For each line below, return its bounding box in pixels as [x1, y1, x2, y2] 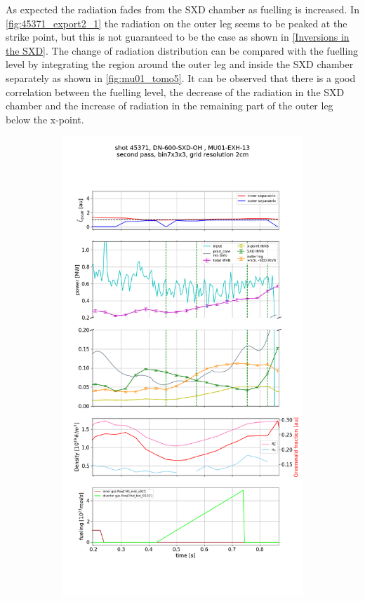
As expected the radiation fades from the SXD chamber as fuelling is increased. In [6, 2, 359, 16]
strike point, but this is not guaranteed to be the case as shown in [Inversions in [6, 29, 350, 44]
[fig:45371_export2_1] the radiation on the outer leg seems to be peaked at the [6, 15, 347, 30]
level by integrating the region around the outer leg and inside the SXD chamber [6, 57, 354, 72]
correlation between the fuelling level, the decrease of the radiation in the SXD [6, 84, 345, 99]
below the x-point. [6, 112, 84, 126]
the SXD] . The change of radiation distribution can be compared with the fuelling [6, 43, 359, 58]
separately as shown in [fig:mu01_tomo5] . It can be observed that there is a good [6, 70, 356, 85]
